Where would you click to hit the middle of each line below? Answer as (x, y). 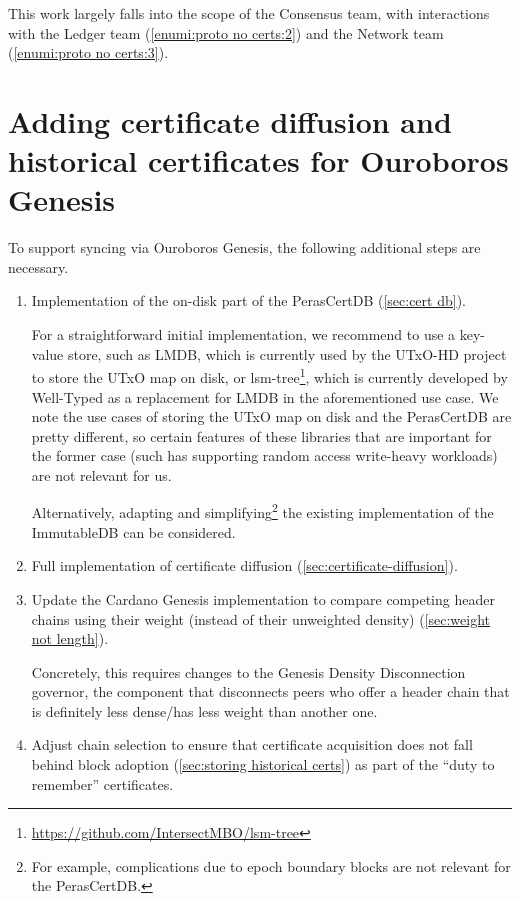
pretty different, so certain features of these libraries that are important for (261, 435)
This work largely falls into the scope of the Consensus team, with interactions (249, 13)
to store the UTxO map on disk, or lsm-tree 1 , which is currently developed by (269, 375)
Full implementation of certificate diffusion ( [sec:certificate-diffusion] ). (244, 565)
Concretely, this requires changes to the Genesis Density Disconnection (248, 671)
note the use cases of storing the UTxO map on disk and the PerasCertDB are (271, 416)
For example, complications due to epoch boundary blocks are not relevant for (271, 865)
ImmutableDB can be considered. (133, 531)
